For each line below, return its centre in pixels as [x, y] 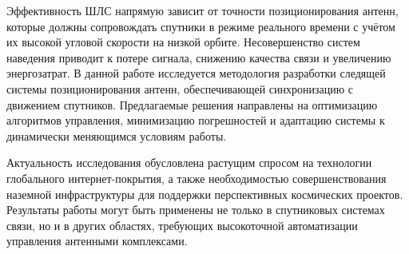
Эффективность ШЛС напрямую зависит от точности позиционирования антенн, [203, 10]
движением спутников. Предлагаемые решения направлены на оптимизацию [192, 104]
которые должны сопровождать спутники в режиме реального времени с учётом [201, 26]
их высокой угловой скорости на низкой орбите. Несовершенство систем [183, 42]
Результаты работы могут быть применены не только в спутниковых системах [196, 210]
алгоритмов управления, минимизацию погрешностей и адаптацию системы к [196, 120]
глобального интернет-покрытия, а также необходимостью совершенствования [197, 178]
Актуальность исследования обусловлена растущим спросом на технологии [189, 163]
